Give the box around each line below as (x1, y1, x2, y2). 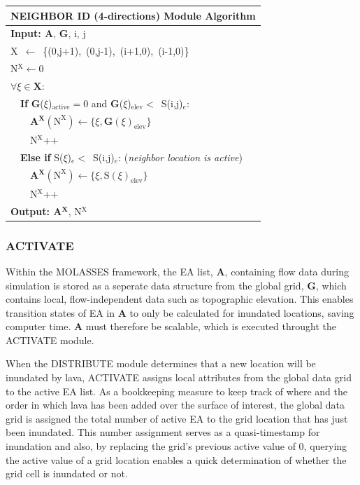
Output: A (10, 203, 62, 218)
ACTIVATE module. (6, 332, 94, 347)
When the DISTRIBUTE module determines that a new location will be (6, 356, 316, 371)
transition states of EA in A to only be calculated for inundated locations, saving (6, 305, 354, 320)
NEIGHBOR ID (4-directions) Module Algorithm (10, 8, 256, 22)
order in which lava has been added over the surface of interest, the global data (6, 397, 345, 412)
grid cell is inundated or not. (6, 466, 128, 481)
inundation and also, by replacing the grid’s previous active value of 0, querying (6, 439, 347, 453)
